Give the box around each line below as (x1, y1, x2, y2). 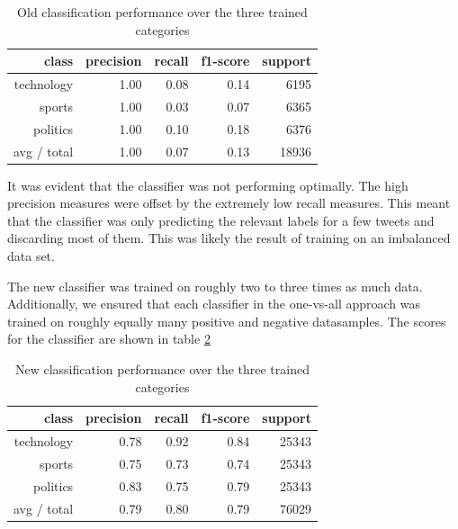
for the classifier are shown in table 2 (7, 329, 211, 348)
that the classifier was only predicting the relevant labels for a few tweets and (7, 211, 435, 229)
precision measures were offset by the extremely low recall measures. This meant (7, 193, 451, 212)
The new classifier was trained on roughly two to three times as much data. (7, 276, 423, 295)
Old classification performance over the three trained (17, 3, 308, 21)
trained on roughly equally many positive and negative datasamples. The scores (7, 311, 446, 330)
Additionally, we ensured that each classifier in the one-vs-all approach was (7, 294, 420, 313)
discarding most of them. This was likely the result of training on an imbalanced (7, 229, 451, 247)
